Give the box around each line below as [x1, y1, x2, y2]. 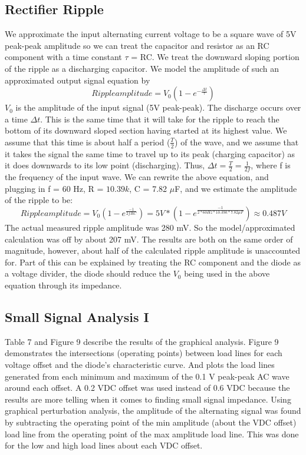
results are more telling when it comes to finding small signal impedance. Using [5, 393, 291, 405]
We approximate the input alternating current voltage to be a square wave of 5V [5, 28, 297, 40]
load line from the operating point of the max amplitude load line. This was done [5, 427, 299, 440]
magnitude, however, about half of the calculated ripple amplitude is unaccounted [5, 244, 301, 257]
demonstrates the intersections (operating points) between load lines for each [5, 347, 282, 359]
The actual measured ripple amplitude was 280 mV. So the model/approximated [5, 221, 295, 233]
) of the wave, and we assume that [175, 135, 299, 148]
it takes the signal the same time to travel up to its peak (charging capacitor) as [5, 147, 295, 160]
